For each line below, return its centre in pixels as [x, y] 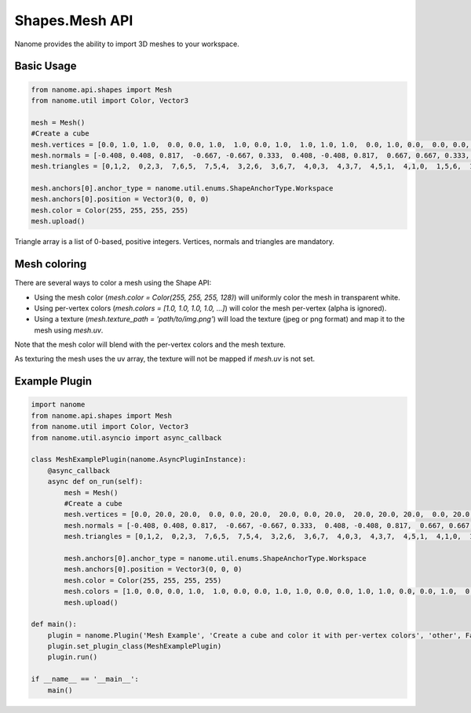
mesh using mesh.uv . [69, 330]
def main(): [54, 624]
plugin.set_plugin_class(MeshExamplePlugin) [135, 646]
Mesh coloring [51, 264]
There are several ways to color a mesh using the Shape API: [113, 283]
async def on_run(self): [95, 482]
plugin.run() [73, 657]
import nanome [58, 405]
